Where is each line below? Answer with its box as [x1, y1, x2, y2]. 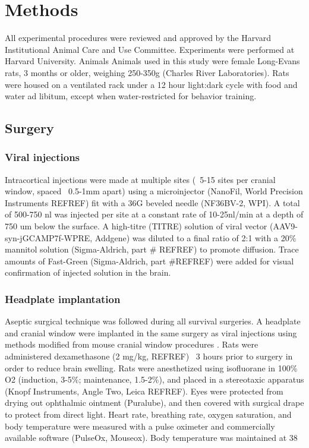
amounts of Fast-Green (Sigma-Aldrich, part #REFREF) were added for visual [5, 254, 294, 267]
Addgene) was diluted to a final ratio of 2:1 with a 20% [94, 231, 297, 244]
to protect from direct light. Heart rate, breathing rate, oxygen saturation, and [5, 408, 292, 420]
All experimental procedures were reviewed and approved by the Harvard [5, 31, 271, 44]
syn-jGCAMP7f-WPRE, [5, 231, 93, 244]
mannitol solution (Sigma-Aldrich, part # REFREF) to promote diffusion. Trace [5, 243, 299, 255]
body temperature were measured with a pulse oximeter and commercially [5, 419, 275, 432]
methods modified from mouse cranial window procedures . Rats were [5, 338, 258, 351]
